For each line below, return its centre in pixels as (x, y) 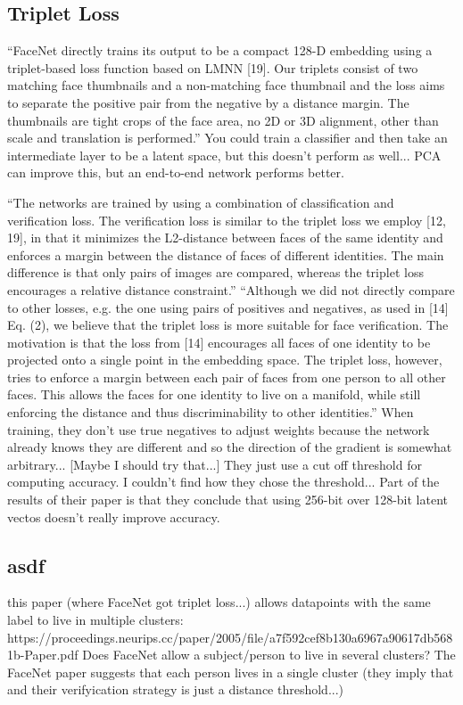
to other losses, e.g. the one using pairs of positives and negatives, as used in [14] (228, 307)
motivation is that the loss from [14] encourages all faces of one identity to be (219, 342)
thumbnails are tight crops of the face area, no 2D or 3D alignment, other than (223, 120)
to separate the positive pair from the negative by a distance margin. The (208, 102)
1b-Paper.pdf (43, 655)
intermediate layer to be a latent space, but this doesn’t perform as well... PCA (224, 155)
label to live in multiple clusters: (95, 620)
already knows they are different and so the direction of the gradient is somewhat (230, 447)
